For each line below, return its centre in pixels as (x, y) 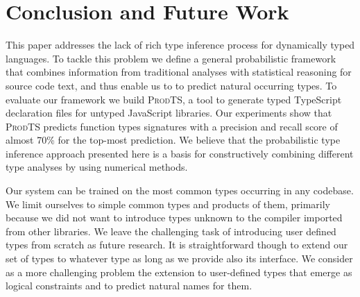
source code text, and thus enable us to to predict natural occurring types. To (171, 85)
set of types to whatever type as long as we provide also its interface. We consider (179, 258)
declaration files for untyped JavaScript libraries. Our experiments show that (169, 113)
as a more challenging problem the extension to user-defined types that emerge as (179, 272)
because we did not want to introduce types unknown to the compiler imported (174, 218)
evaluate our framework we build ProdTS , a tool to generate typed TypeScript (174, 99)
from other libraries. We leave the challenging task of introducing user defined (171, 231)
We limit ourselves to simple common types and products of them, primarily (168, 204)
